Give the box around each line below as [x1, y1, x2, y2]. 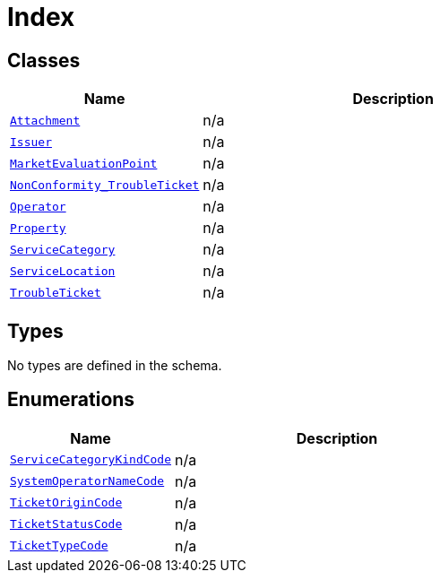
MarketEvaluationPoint [10, 156, 158, 170]
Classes [7, 48, 81, 72]
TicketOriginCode [10, 496, 123, 510]
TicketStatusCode [10, 517, 123, 532]
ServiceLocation [10, 264, 116, 278]
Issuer [10, 134, 52, 149]
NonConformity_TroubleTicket [10, 177, 200, 192]
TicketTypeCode [10, 539, 108, 553]
